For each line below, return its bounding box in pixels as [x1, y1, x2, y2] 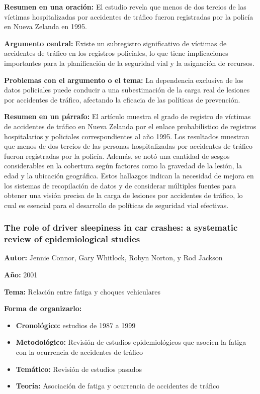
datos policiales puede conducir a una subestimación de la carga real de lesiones [4, 84, 250, 95]
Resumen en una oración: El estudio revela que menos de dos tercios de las [4, 2, 246, 12]
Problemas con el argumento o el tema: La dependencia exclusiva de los [4, 74, 243, 85]
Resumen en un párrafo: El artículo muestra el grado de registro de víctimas [4, 111, 251, 122]
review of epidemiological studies [4, 233, 140, 245]
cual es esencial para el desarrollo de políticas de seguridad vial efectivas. [4, 200, 229, 210]
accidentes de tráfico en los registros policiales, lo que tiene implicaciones [4, 48, 228, 58]
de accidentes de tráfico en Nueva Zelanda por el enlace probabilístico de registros [4, 121, 256, 131]
